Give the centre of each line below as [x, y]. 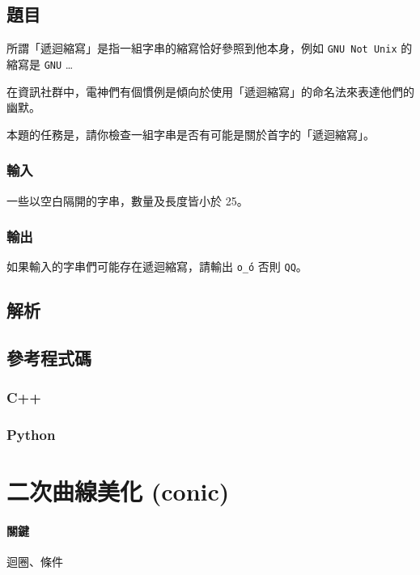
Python [31, 435]
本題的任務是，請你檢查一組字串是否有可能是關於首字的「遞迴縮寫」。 [191, 134]
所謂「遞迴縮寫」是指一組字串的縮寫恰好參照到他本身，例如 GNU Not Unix [202, 48]
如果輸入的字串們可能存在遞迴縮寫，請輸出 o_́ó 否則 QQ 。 [157, 266]
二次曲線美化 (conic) [118, 491]
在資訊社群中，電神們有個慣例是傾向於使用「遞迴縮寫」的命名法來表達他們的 [210, 91]
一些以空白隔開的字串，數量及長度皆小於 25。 [127, 200]
